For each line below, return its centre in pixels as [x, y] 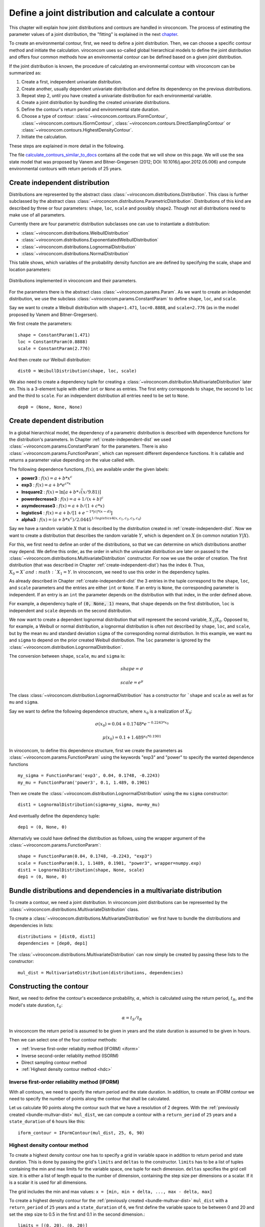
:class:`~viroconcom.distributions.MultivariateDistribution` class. [74, 909]
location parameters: [30, 269]
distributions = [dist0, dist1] [57, 936]
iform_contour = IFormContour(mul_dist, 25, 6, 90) [81, 1133]
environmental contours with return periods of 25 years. [66, 168]
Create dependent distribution [56, 421]
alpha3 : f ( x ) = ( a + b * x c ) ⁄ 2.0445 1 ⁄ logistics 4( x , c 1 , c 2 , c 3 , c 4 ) [81, 519]
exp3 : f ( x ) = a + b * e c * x [46, 485]
